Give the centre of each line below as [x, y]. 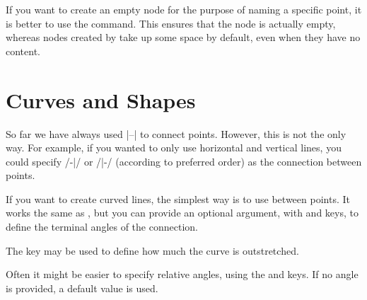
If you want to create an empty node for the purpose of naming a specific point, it [184, 9]
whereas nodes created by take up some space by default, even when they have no [183, 37]
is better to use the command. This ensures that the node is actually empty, [171, 23]
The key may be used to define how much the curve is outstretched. [152, 250]
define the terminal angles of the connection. [102, 227]
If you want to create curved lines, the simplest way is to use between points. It [178, 198]
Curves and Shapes [101, 99]
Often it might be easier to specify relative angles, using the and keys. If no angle [182, 274]
